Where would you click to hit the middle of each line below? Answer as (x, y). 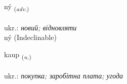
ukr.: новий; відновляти (40, 27)
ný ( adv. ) (17, 7)
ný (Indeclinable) (30, 37)
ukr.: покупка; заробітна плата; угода (64, 75)
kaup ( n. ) (18, 55)
